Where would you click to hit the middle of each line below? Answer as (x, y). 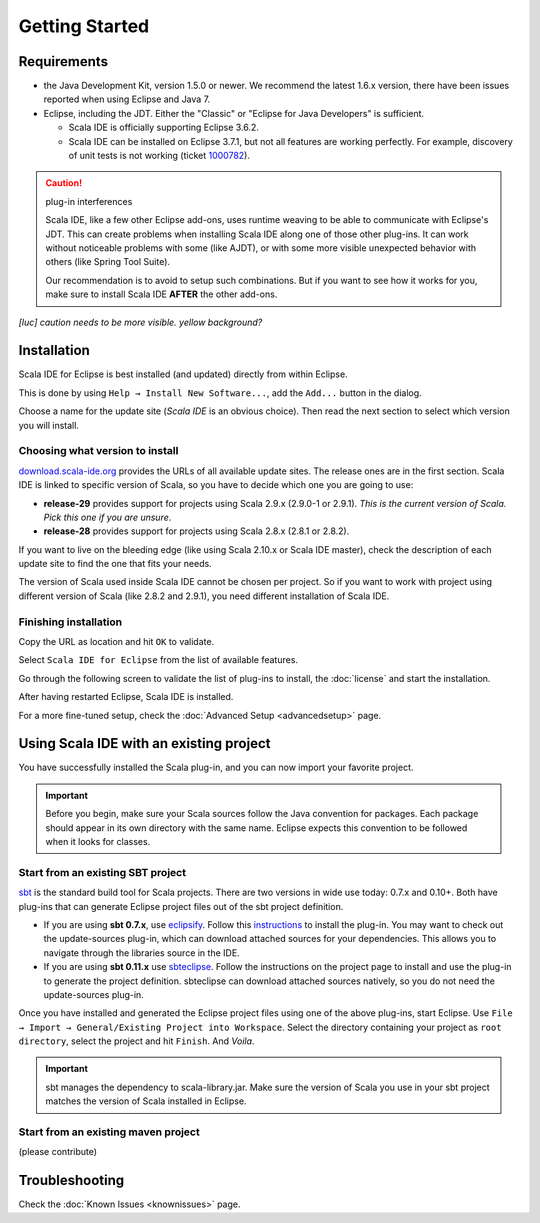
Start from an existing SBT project (102, 872)
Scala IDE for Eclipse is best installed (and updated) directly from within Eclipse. (183, 374)
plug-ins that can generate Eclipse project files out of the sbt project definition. (181, 906)
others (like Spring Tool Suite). (107, 262)
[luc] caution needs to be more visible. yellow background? (140, 322)
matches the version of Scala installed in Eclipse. (146, 1101)
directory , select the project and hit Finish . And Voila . (136, 1041)
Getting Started (84, 26)
